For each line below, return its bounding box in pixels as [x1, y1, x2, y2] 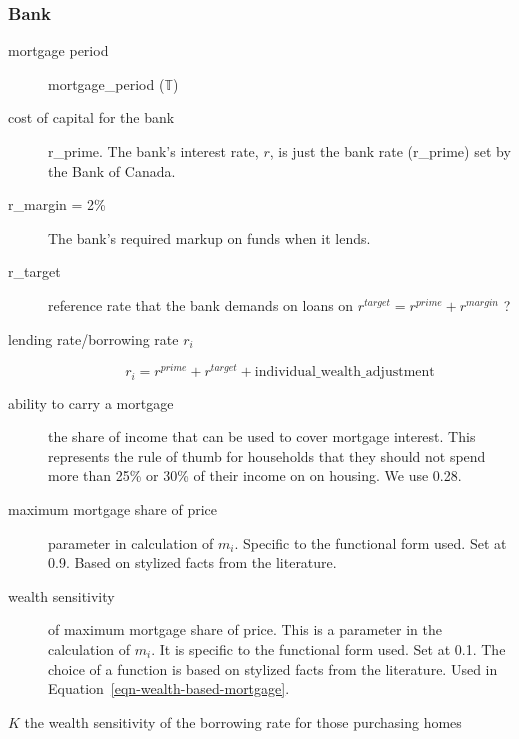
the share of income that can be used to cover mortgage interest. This [48, 426, 476, 447]
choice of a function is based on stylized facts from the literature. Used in [48, 658, 498, 679]
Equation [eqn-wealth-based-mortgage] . [48, 678, 290, 699]
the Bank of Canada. [48, 160, 176, 181]
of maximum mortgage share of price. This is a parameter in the [48, 619, 442, 640]
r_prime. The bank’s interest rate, [48, 141, 259, 161]
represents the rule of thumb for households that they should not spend [48, 445, 486, 466]
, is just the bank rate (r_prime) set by [269, 141, 511, 161]
